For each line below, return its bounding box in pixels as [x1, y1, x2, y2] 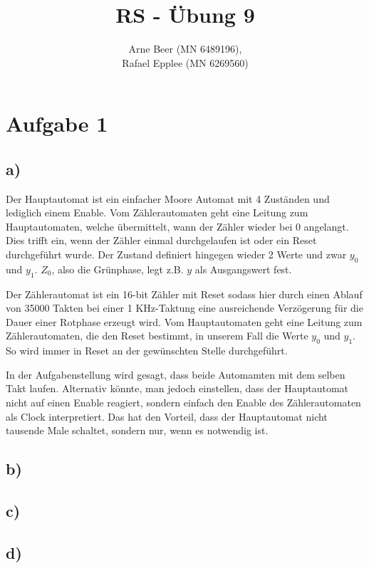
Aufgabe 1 [6, 109, 108, 138]
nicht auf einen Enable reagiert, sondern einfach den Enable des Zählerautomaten [6, 395, 361, 410]
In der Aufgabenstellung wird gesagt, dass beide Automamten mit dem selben [6, 367, 345, 382]
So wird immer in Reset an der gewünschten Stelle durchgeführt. [6, 343, 288, 358]
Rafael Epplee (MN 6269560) [122, 55, 249, 70]
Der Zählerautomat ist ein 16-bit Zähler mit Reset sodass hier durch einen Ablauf [6, 286, 363, 301]
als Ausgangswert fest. [194, 261, 292, 276]
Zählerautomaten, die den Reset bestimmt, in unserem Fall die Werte [6, 328, 308, 343]
